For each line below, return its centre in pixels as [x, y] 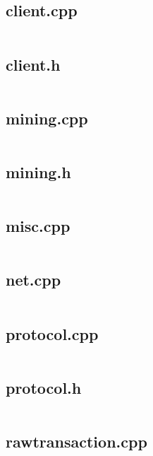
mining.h [38, 172]
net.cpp [33, 280]
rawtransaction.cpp [76, 442]
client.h [33, 64]
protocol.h [44, 387]
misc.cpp [38, 226]
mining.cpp [47, 118]
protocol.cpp [52, 333]
